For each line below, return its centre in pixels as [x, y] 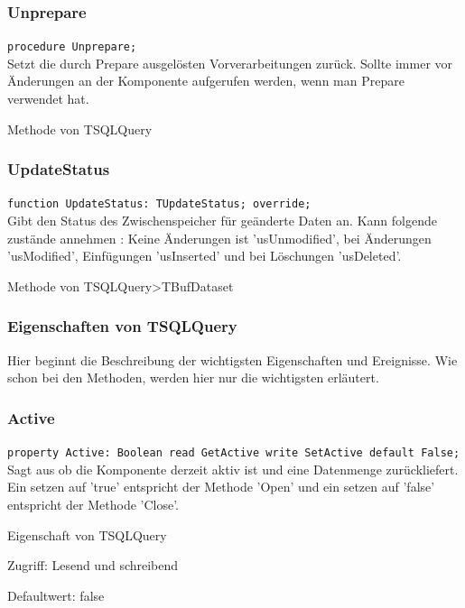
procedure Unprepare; [72, 47]
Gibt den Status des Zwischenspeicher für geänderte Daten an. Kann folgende [222, 221]
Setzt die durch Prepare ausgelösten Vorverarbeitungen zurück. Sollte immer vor [230, 63]
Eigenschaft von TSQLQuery [87, 534]
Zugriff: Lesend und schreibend [93, 565]
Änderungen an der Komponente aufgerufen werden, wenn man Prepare [206, 81]
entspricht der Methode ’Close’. [93, 504]
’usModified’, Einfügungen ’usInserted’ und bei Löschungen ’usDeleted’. [205, 256]
